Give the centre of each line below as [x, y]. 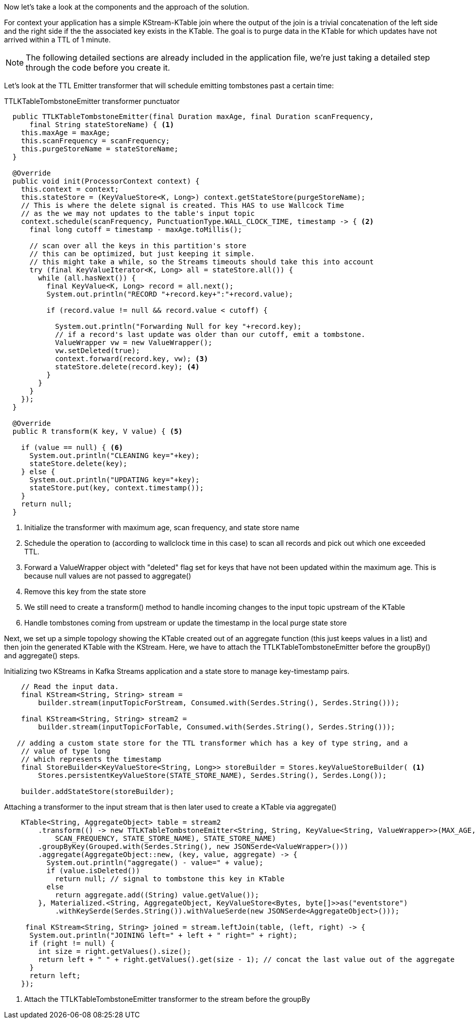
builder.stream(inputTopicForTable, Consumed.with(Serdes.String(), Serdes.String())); [217, 727]
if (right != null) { [72, 943]
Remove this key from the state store [85, 591]
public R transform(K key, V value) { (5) [98, 431]
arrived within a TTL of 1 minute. [57, 40]
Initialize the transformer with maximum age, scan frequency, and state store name [162, 527]
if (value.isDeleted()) [93, 871]
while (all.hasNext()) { [87, 278]
